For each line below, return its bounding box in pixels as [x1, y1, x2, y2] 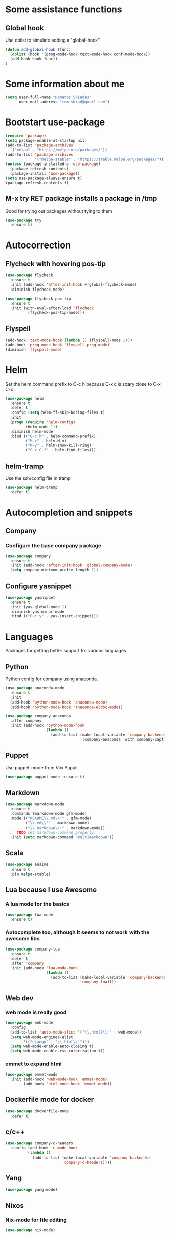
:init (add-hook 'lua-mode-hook [10, 965, 78, 970]
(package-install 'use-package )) [10, 171, 80, 176]
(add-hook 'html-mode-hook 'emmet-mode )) [23, 1082, 112, 1087]
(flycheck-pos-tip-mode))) [27, 310, 85, 315]
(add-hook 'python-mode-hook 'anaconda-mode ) [10, 699, 108, 705]
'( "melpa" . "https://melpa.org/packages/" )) [10, 147, 108, 152]
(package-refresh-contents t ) [5, 180, 69, 185]
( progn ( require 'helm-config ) [10, 420, 76, 425]
